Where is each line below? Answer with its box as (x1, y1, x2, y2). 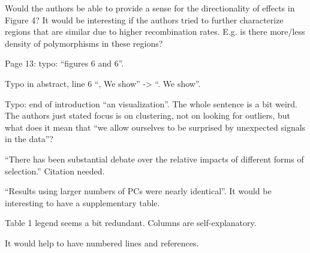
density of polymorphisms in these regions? (5, 37, 163, 49)
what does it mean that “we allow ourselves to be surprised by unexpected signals (5, 121, 306, 133)
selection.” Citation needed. (5, 164, 105, 177)
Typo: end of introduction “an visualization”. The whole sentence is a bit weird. (5, 97, 297, 110)
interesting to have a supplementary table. (5, 196, 160, 209)
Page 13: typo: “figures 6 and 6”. (5, 57, 124, 70)
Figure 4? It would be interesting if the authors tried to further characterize (5, 13, 284, 26)
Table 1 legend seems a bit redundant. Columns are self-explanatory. (5, 216, 257, 229)
